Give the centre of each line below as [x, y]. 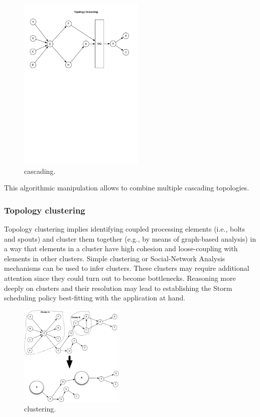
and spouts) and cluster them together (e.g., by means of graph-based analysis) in [130, 238]
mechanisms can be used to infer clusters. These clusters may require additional [127, 268]
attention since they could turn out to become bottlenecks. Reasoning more [120, 278]
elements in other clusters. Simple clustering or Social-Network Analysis [115, 258]
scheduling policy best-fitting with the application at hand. [95, 298]
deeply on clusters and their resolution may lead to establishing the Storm [118, 288]
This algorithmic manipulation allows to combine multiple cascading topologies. [127, 188]
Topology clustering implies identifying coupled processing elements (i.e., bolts [125, 229]
